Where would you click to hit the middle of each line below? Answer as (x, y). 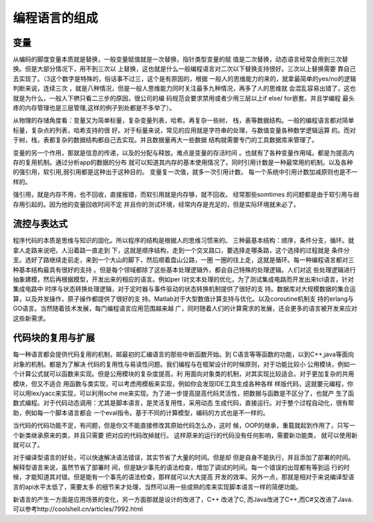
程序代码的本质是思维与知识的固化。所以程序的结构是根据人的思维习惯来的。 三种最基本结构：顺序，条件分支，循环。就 (184, 241)
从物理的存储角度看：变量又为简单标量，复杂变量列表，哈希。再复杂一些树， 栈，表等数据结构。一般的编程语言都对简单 (184, 121)
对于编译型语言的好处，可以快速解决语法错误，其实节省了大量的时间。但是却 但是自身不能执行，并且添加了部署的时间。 (184, 458)
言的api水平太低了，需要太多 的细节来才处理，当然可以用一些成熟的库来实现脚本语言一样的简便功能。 (158, 487)
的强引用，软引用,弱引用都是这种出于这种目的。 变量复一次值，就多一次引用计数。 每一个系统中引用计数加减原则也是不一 (185, 172)
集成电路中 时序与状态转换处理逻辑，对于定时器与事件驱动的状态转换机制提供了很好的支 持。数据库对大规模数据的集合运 (184, 289)
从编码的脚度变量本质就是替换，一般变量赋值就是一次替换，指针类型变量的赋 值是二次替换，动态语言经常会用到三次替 (180, 60)
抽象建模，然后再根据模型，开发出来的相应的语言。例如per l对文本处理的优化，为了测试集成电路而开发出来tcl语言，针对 (184, 279)
